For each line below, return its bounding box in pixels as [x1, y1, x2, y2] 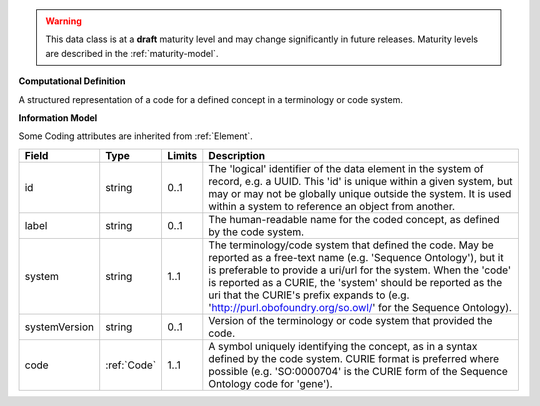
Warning [45, 15, 82, 27]
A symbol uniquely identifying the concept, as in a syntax [208, 339, 478, 353]
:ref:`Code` [105, 358, 157, 372]
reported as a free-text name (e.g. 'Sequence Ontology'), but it [208, 250, 504, 264]
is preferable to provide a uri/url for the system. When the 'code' [208, 263, 512, 277]
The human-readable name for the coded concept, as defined [208, 212, 500, 226]
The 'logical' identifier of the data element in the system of [208, 161, 484, 175]
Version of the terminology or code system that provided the [208, 313, 493, 327]
